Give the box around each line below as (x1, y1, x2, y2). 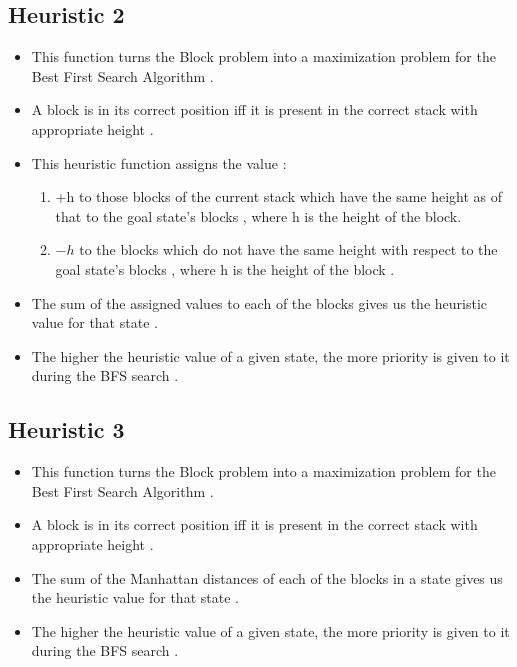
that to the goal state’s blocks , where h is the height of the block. (55, 205, 462, 226)
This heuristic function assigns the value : (31, 152, 287, 173)
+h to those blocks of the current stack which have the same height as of (55, 186, 503, 207)
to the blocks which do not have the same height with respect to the (79, 239, 498, 260)
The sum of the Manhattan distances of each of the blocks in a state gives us (31, 567, 503, 588)
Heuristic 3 (8, 414, 125, 445)
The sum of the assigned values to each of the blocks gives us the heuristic (31, 292, 487, 313)
